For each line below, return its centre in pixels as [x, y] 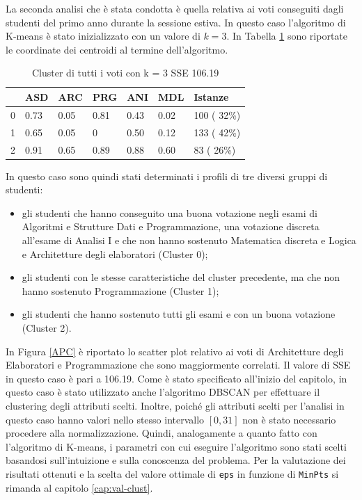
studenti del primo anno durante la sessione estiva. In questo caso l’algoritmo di [176, 22]
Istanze [211, 96]
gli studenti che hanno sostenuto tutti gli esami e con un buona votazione [179, 314]
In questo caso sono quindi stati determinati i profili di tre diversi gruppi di [167, 176]
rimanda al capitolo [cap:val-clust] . [79, 487]
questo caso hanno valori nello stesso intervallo [105, 419]
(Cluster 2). [47, 327]
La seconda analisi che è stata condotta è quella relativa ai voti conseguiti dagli [175, 8]
